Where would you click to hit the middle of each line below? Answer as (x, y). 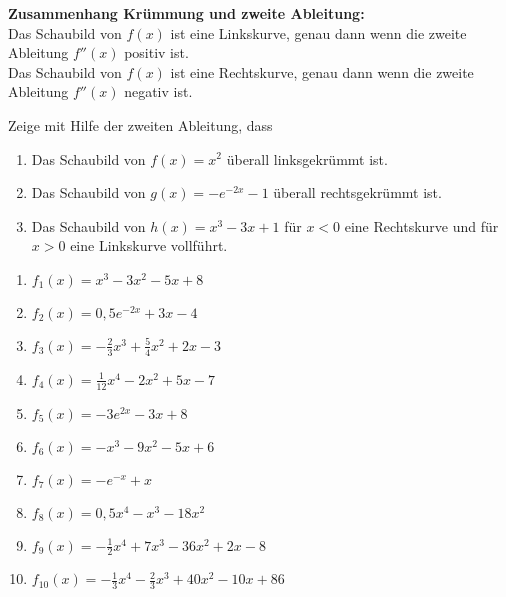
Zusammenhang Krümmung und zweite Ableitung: (186, 13)
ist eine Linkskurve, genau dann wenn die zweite (318, 32)
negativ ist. (158, 91)
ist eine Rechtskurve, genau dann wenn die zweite (322, 71)
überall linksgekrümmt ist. (307, 158)
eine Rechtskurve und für (421, 225)
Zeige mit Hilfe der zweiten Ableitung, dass (140, 124)
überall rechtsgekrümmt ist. (357, 192)
